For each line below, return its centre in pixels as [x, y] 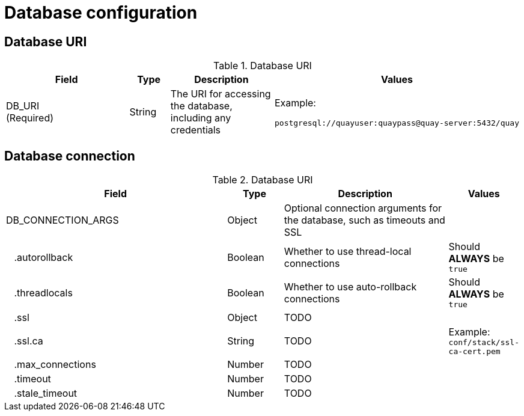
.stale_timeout [46, 393]
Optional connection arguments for [363, 208]
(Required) [30, 118]
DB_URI [23, 106]
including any [201, 118]
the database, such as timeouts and [364, 220]
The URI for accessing [221, 94]
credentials [196, 130]
